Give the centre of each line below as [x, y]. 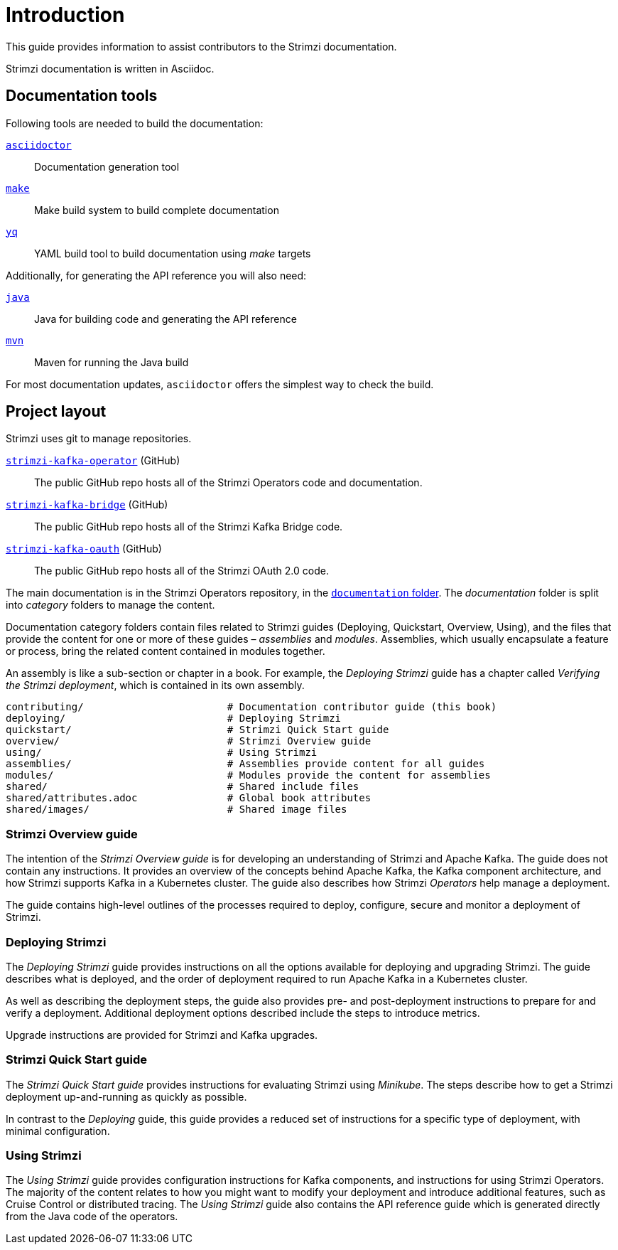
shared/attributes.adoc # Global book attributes [189, 798]
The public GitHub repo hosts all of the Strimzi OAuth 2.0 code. [181, 571]
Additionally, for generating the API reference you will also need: [156, 275]
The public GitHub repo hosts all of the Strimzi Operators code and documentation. [228, 483]
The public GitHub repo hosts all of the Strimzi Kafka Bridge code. [189, 527]
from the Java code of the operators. [92, 1217]
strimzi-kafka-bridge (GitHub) [87, 505]
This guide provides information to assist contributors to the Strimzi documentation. [201, 46]
